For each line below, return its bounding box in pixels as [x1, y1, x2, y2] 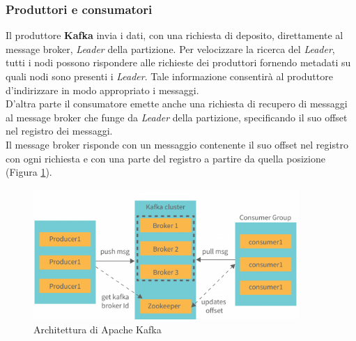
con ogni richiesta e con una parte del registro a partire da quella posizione [6, 151, 325, 165]
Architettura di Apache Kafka [33, 321, 162, 336]
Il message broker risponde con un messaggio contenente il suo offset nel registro [6, 137, 348, 151]
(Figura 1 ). [6, 165, 52, 179]
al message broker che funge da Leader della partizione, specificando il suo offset [6, 109, 348, 124]
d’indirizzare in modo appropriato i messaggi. [6, 82, 199, 97]
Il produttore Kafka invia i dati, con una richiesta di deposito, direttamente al [6, 28, 343, 43]
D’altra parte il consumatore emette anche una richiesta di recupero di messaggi [6, 96, 348, 111]
